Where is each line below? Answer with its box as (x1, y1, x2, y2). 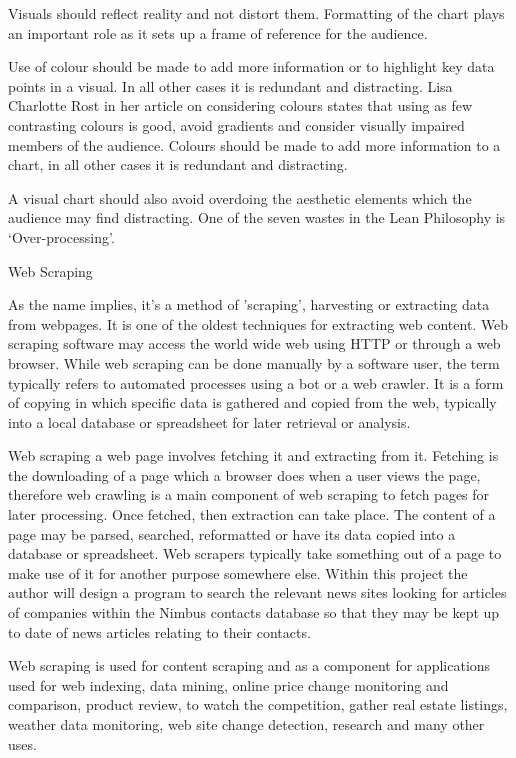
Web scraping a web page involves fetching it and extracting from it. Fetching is (8, 445, 499, 466)
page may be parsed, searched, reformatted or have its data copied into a (8, 523, 456, 544)
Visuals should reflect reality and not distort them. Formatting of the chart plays (8, 3, 505, 23)
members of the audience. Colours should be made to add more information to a (8, 134, 501, 155)
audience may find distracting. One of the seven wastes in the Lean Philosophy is (8, 207, 506, 228)
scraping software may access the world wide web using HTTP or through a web (8, 333, 501, 354)
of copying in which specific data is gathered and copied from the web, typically (8, 392, 497, 413)
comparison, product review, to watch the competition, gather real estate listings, (8, 694, 508, 715)
